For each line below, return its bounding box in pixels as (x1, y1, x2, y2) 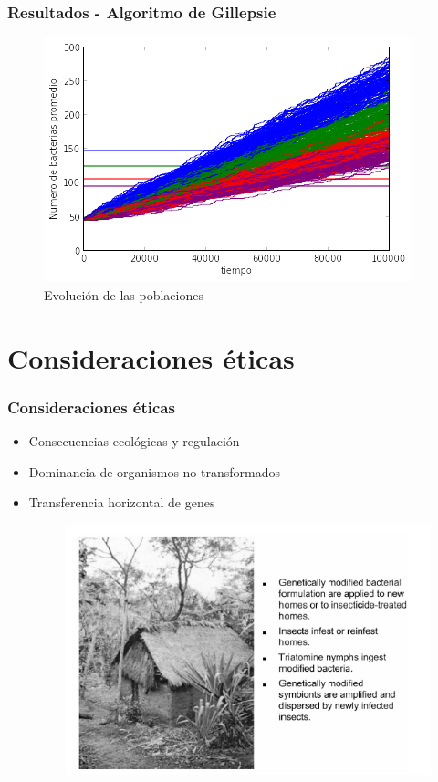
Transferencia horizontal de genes (28, 493, 215, 512)
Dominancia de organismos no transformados (28, 462, 280, 481)
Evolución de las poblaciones (44, 285, 203, 304)
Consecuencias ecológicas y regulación (28, 432, 240, 450)
